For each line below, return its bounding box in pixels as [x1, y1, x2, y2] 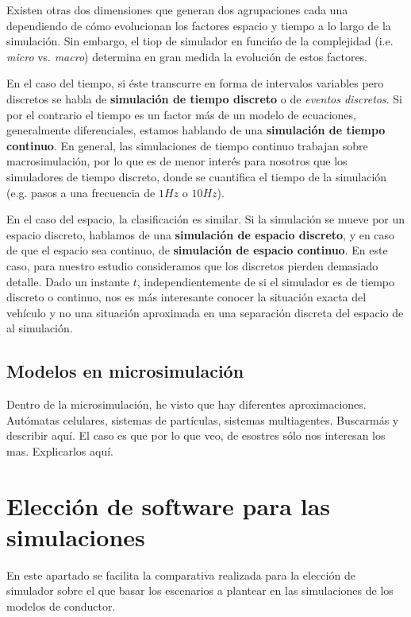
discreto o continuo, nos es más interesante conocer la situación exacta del [6, 289, 367, 305]
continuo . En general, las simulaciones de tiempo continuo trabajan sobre [6, 137, 368, 153]
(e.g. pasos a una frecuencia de [6, 184, 156, 200]
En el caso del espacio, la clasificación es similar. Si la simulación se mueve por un [6, 211, 405, 227]
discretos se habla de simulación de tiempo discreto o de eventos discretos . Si [6, 90, 402, 107]
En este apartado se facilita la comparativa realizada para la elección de [6, 566, 355, 583]
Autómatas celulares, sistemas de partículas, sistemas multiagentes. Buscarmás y [6, 411, 399, 428]
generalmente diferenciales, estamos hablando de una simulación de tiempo [6, 122, 386, 138]
